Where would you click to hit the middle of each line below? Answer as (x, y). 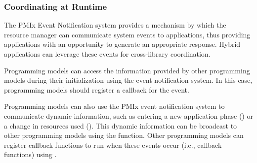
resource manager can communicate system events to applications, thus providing (127, 34)
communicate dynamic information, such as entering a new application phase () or (128, 115)
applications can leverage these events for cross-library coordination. (107, 54)
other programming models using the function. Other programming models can (124, 135)
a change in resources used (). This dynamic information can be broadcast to (121, 125)
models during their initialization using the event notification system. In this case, (128, 80)
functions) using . (30, 154)
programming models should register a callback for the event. (97, 89)
